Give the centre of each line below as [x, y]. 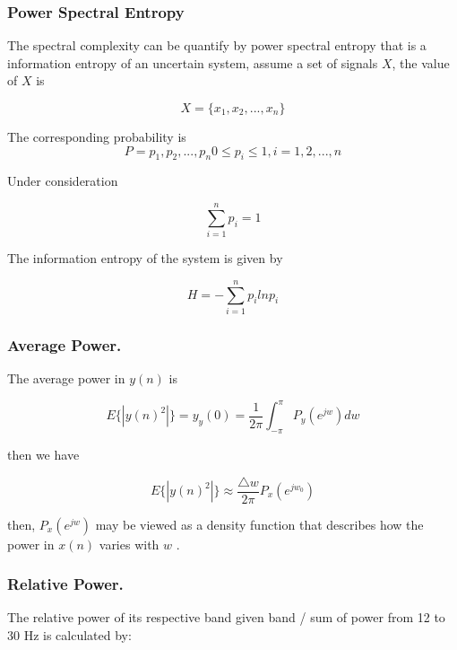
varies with [129, 544]
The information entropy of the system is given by [145, 258]
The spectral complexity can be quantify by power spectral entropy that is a [217, 45]
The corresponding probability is [97, 136]
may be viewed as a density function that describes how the [259, 524]
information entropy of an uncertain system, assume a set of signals [193, 62]
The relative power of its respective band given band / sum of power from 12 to [226, 617]
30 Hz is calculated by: [69, 635]
